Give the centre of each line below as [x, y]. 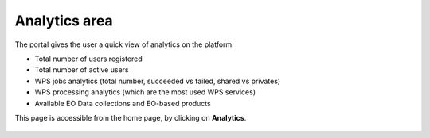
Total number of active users [82, 70]
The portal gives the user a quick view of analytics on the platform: [124, 44]
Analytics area [64, 21]
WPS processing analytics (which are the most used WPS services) [145, 92]
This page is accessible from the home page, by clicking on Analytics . [131, 117]
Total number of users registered [88, 59]
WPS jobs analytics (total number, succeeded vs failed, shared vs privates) [158, 81]
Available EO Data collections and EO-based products [123, 103]
